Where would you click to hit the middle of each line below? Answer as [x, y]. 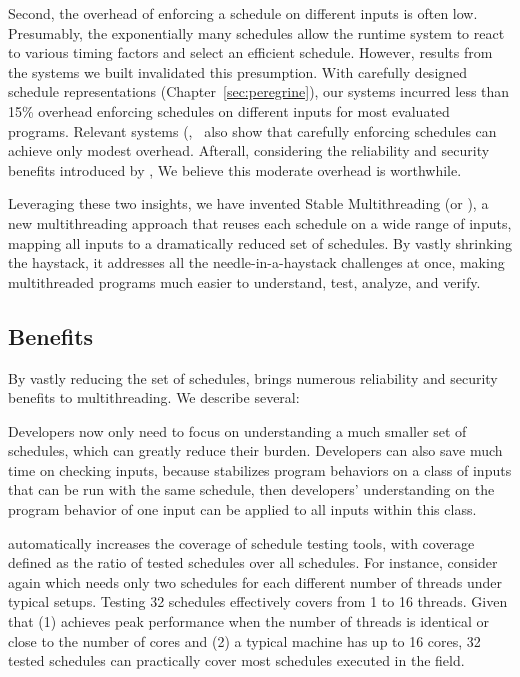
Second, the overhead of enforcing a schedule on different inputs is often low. [243, 13]
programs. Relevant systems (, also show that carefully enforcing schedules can [252, 130]
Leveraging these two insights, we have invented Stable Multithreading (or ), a [248, 203]
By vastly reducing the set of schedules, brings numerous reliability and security [253, 377]
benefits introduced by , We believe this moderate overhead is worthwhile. [235, 169]
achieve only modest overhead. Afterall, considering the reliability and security [249, 150]
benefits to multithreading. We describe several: [154, 397]
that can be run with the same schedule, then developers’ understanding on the [251, 489]
